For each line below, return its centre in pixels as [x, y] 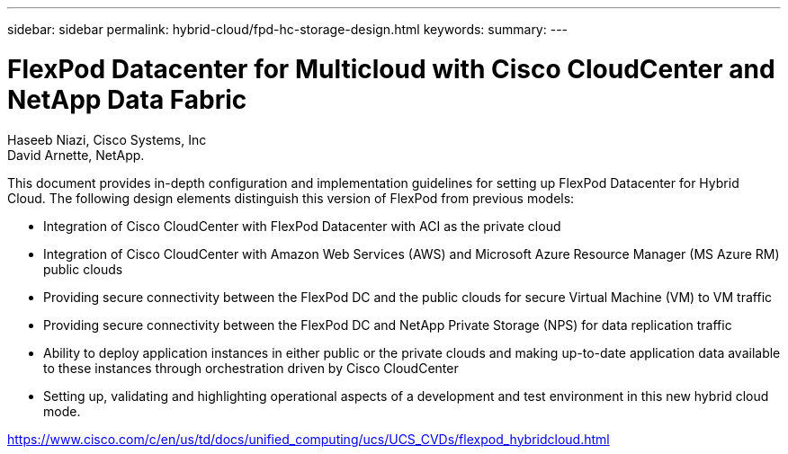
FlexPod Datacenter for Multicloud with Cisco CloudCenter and [391, 69]
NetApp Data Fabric [127, 99]
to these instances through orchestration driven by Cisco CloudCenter [251, 368]
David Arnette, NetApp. [76, 155]
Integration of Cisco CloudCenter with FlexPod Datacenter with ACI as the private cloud [302, 226]
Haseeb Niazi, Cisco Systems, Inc [107, 139]
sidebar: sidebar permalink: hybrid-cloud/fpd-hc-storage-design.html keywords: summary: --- [288, 29]
